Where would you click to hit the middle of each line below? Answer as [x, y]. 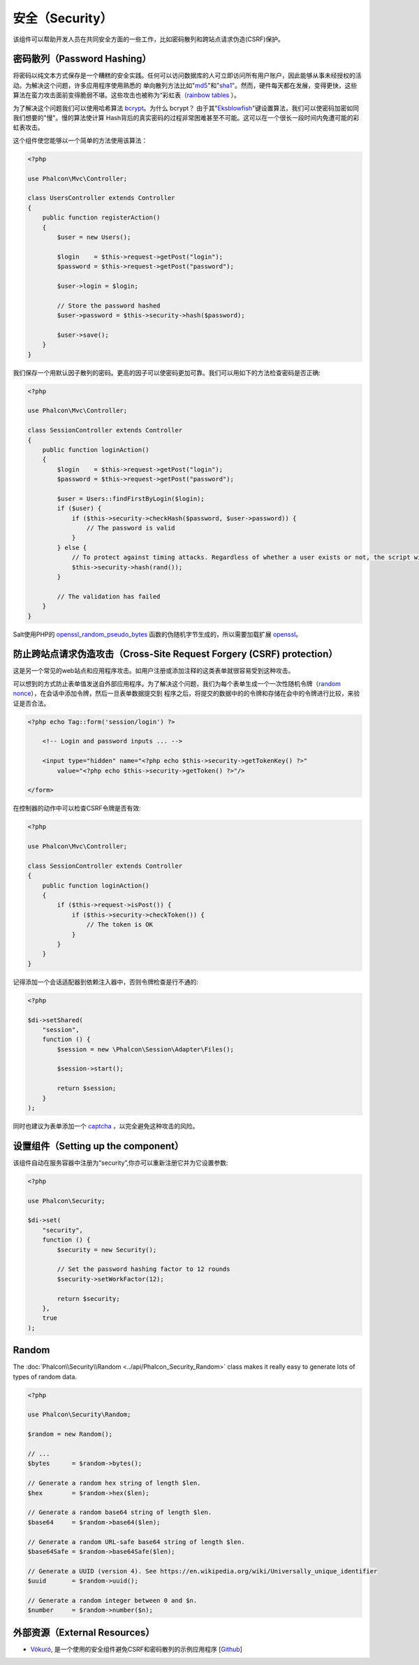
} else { [72, 547]
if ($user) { [79, 509]
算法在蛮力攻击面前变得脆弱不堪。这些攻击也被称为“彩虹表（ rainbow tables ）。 [127, 95]
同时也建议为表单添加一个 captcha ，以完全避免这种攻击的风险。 [106, 1126]
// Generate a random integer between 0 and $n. [112, 1600]
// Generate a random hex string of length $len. [114, 1483]
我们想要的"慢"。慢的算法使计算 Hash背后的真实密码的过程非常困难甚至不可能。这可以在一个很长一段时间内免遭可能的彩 [186, 118]
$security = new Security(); [107, 1250]
